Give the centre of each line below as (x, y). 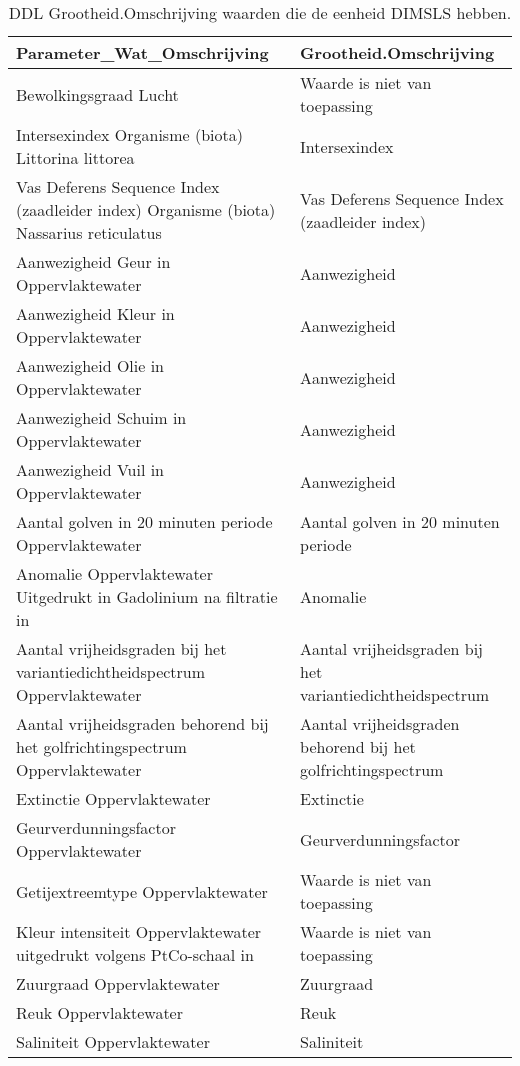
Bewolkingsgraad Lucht (97, 94)
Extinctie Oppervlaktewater (113, 798)
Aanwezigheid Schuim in (101, 417)
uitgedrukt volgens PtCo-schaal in (135, 954)
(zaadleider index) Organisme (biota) (146, 209)
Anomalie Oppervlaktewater (114, 573)
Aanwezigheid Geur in (93, 261)
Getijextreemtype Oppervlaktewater (142, 891)
